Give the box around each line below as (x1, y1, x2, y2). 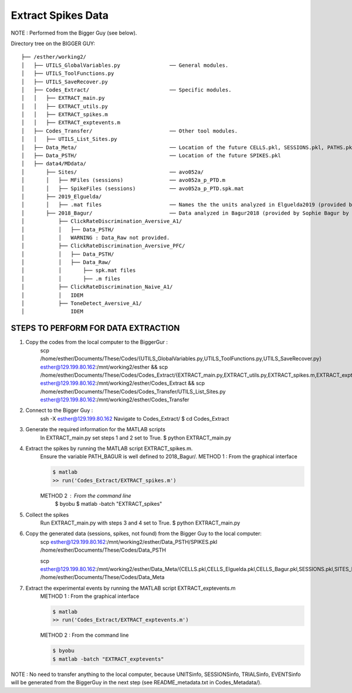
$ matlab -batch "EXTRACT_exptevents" (52, 655, 164, 662)
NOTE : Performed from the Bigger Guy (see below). (11, 29, 137, 36)
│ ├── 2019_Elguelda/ (21, 193, 102, 200)
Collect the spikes (25, 511, 69, 518)
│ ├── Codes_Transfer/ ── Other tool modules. (21, 127, 238, 134)
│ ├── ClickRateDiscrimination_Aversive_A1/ (21, 218, 182, 225)
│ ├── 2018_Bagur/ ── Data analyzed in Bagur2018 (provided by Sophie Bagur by (21, 209, 349, 217)
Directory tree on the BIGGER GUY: (11, 40, 95, 47)
